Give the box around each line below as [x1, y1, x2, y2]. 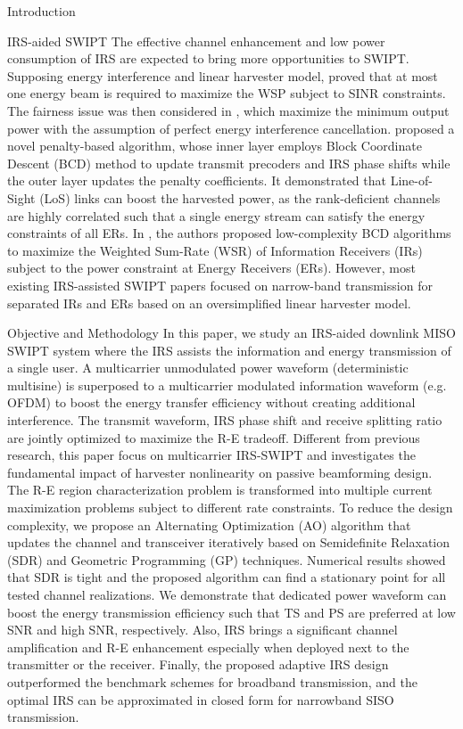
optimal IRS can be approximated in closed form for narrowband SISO [7, 690, 394, 709]
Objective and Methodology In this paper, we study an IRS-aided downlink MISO [7, 324, 456, 342]
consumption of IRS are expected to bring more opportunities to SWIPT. [7, 49, 409, 68]
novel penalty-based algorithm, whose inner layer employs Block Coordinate [7, 136, 422, 155]
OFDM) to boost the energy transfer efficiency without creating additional [7, 393, 416, 412]
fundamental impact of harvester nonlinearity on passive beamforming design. [7, 463, 433, 481]
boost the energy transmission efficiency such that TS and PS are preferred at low [7, 602, 456, 621]
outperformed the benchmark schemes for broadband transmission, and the [7, 672, 418, 691]
